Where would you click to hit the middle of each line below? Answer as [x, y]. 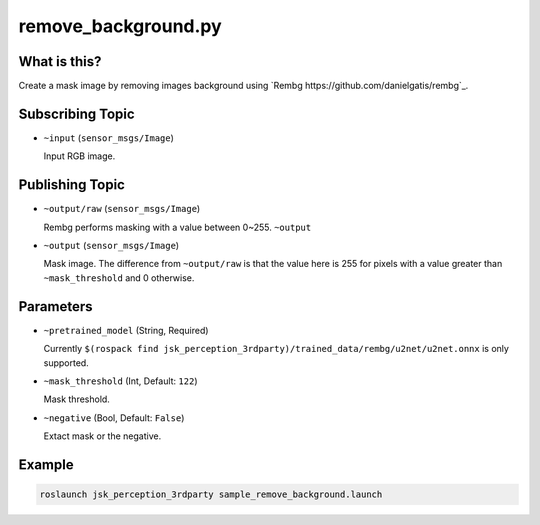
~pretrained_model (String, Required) [126, 330]
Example [46, 464]
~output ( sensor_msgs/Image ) [111, 246]
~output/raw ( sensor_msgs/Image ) [122, 209]
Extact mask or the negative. [102, 436]
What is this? [60, 61]
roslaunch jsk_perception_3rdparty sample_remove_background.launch [211, 494]
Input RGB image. [79, 156]
